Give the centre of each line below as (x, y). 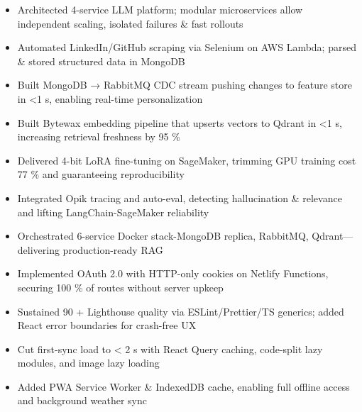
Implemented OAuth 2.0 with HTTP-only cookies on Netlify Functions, (173, 273)
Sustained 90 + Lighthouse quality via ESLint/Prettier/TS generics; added (181, 311)
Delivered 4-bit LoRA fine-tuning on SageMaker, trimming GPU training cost (187, 160)
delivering (38, 249)
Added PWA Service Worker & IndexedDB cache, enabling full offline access (183, 386)
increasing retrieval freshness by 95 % (99, 137)
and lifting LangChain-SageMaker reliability (113, 212)
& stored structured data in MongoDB (101, 61)
